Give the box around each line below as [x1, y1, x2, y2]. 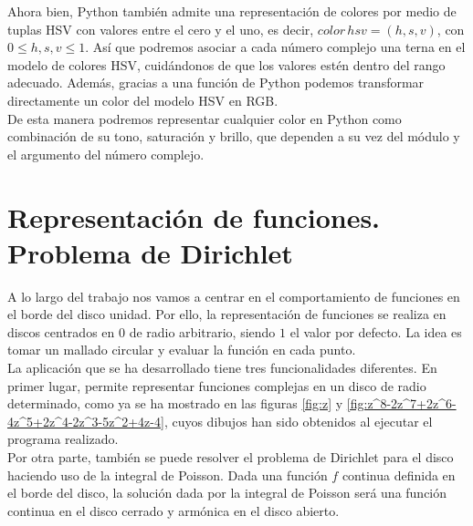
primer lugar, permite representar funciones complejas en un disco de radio [7, 376, 426, 395]
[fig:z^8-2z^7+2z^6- [346, 394, 457, 413]
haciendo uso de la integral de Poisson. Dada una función [7, 465, 328, 484]
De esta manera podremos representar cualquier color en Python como [7, 108, 402, 128]
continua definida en [342, 465, 456, 484]
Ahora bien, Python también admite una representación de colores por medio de [7, 2, 457, 20]
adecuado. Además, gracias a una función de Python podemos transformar [7, 73, 425, 92]
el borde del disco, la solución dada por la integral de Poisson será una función [7, 483, 447, 502]
